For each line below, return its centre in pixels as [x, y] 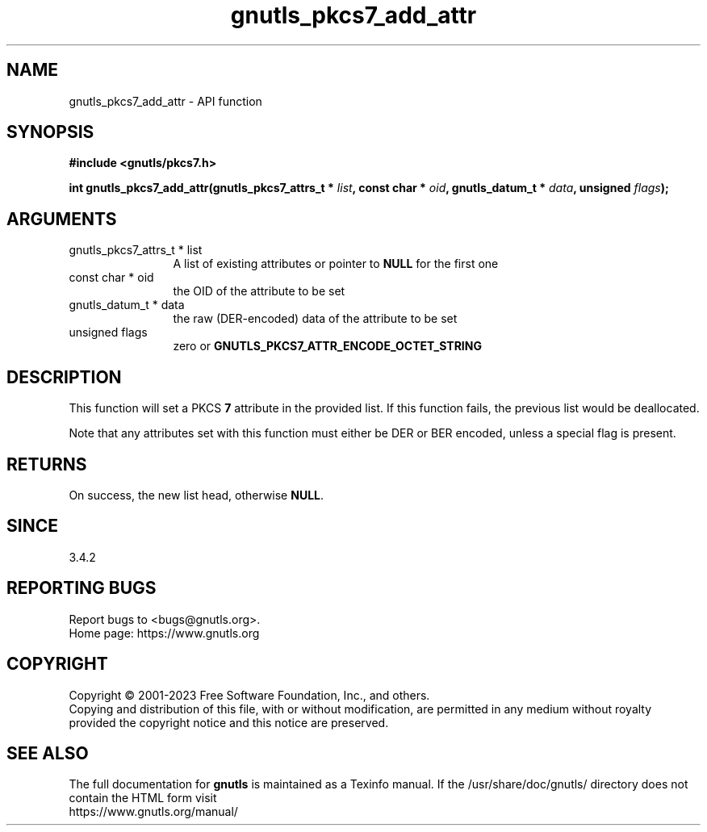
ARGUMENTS [62, 219]
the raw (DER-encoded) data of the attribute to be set [315, 319]
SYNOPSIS [50, 132]
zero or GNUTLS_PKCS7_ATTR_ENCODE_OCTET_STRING [327, 346]
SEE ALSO [48, 753]
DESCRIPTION [64, 377]
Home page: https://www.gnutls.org [164, 633]
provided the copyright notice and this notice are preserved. [229, 722]
